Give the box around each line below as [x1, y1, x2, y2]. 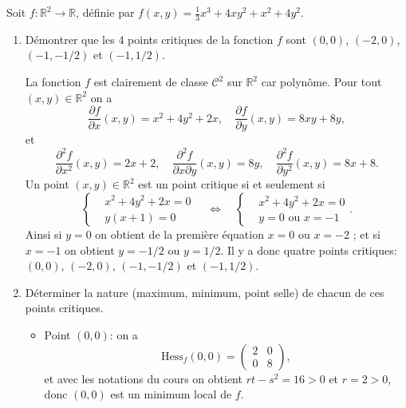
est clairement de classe [93, 73, 208, 90]
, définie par [76, 4, 135, 20]
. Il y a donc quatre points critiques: [220, 241, 397, 258]
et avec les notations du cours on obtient [44, 370, 242, 386]
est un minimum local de [110, 386, 232, 402]
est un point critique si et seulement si [138, 176, 325, 192]
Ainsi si [25, 226, 62, 243]
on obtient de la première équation [95, 226, 264, 243]
